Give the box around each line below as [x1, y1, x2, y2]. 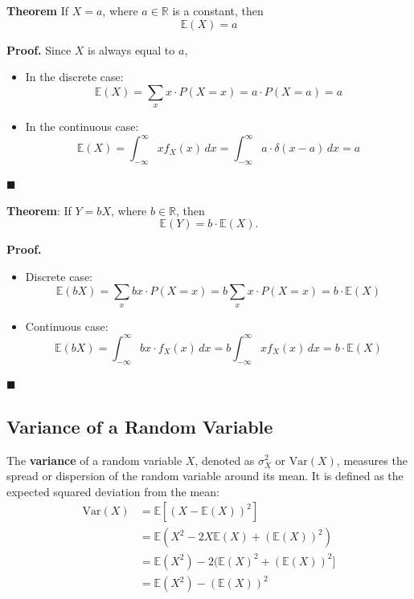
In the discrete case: [25, 68, 124, 85]
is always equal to [88, 41, 175, 58]
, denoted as [195, 451, 255, 468]
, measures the [336, 451, 408, 468]
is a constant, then [172, 2, 264, 18]
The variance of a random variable [6, 451, 182, 468]
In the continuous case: [25, 118, 139, 135]
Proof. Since [6, 41, 72, 58]
